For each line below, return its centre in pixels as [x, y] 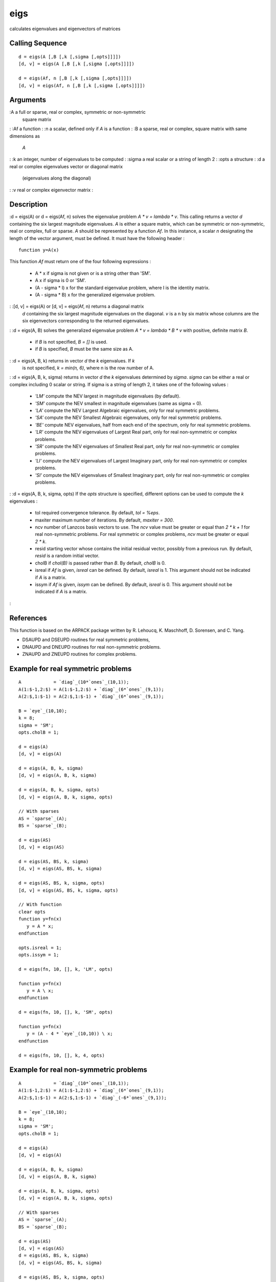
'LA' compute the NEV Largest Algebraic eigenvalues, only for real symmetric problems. [127, 411]
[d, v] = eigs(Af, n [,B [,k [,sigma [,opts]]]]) [82, 85]
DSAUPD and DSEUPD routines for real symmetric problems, [86, 640]
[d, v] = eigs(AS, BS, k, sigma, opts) [68, 890]
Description [29, 204]
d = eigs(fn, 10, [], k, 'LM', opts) [66, 969]
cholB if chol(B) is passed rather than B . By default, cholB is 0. [100, 563]
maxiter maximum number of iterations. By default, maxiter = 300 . [105, 520]
